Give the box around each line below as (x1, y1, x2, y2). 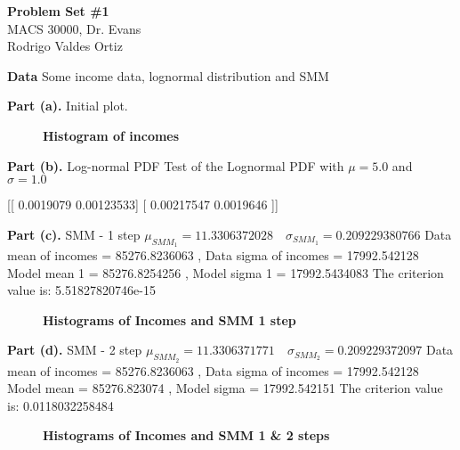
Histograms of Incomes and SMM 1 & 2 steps (43, 426, 330, 445)
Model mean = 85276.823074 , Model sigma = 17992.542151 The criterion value (7, 379, 443, 397)
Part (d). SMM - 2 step (7, 340, 142, 359)
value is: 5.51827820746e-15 (7, 281, 156, 299)
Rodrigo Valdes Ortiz (7, 37, 123, 55)
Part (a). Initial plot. (7, 96, 128, 115)
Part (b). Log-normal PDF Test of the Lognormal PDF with (7, 156, 344, 175)
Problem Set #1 (7, 2, 109, 20)
